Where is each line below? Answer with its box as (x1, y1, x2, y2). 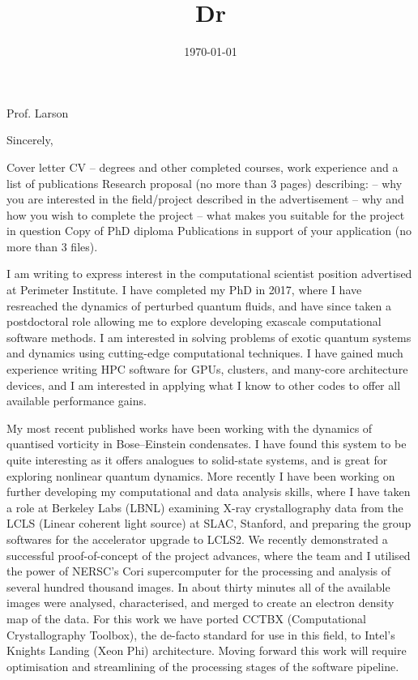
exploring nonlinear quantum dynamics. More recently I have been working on (6, 467, 395, 484)
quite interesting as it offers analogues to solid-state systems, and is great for (6, 451, 388, 468)
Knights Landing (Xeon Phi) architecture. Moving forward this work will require (6, 642, 407, 659)
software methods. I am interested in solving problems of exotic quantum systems (6, 328, 412, 345)
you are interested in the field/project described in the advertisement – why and (6, 190, 404, 207)
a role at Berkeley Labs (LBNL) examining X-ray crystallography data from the (6, 498, 403, 515)
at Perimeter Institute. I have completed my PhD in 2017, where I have (6, 281, 362, 298)
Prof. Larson (6, 104, 69, 121)
